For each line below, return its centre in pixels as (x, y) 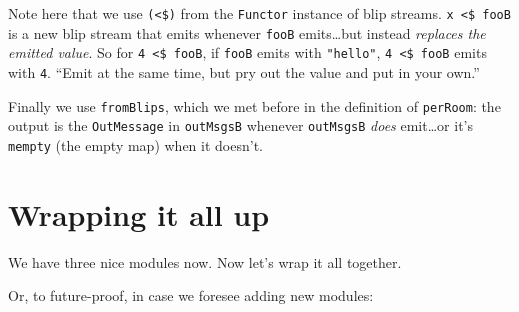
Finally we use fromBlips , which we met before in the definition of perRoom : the (254, 105)
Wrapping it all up (139, 213)
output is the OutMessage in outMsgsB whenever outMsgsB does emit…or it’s (240, 125)
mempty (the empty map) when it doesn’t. (135, 144)
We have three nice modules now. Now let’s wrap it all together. (205, 261)
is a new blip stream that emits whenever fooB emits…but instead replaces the (247, 32)
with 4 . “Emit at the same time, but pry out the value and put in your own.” (244, 71)
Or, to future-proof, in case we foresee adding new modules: (191, 295)
